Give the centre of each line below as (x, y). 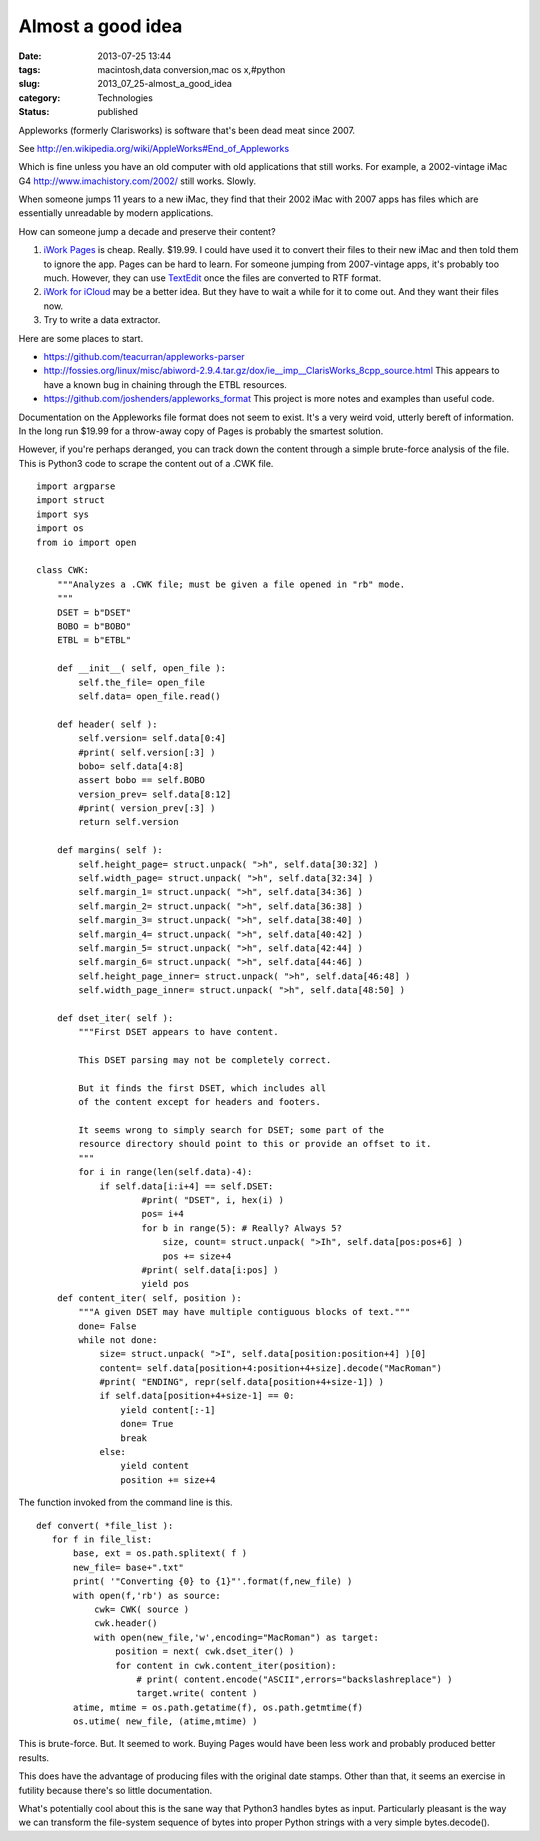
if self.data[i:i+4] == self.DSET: (186, 1186)
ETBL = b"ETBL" (94, 640)
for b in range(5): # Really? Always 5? (241, 1228)
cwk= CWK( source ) (141, 1609)
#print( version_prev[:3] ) (147, 808)
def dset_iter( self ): (115, 1018)
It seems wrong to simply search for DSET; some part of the (231, 1130)
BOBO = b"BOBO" (94, 626)
